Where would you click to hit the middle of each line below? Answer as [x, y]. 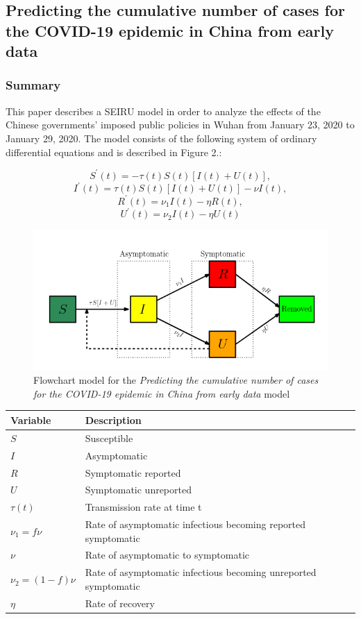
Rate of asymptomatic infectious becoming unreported [201, 572]
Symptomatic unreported [138, 490]
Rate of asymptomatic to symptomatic [167, 555]
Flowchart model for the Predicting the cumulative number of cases [176, 380]
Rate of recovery [120, 603]
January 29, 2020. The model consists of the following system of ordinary [161, 138]
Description [113, 419]
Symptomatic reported [133, 472]
